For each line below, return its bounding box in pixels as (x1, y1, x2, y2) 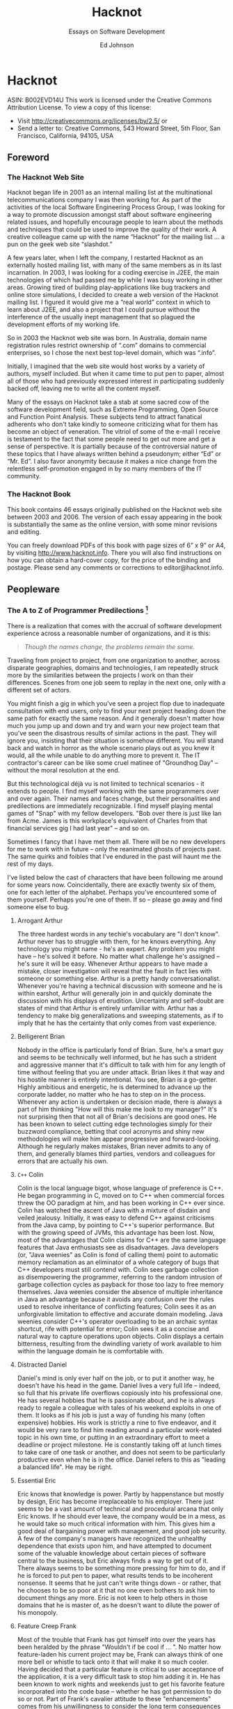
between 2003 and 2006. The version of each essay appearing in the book (7, 512, 223, 521)
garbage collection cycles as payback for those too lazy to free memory (17, 1280, 224, 1289)
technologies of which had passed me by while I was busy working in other (7, 276, 223, 284)
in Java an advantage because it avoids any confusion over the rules (17, 1295, 214, 1303)
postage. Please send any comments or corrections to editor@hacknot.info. (7, 563, 224, 572)
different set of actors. (7, 685, 72, 694)
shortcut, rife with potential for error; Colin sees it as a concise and (17, 1324, 209, 1332)
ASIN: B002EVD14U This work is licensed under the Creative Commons (7, 96, 212, 104)
